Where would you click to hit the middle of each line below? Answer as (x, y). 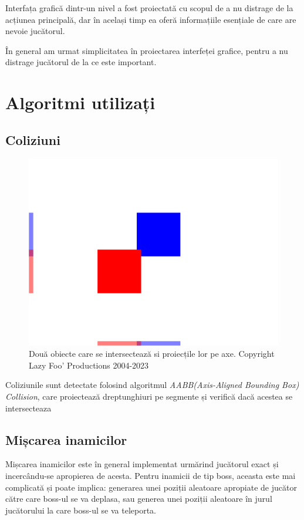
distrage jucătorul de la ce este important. (81, 62)
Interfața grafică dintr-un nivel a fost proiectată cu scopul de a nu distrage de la (149, 8)
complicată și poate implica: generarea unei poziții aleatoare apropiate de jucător (151, 487)
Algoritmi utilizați (80, 102)
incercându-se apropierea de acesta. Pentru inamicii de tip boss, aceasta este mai (151, 475)
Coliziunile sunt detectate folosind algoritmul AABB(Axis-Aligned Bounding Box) (152, 385)
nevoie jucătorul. (35, 31)
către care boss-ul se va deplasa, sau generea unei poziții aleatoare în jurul (139, 499)
